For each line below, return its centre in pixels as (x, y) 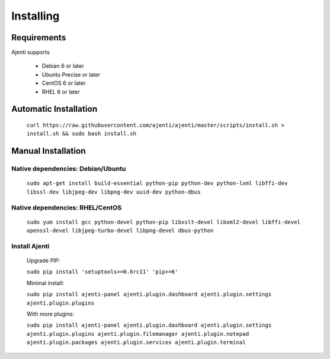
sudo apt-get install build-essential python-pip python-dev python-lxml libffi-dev (157, 183)
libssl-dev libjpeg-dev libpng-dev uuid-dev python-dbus (114, 192)
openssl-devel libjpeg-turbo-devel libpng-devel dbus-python (120, 231)
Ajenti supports (31, 53)
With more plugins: (50, 314)
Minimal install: (45, 283)
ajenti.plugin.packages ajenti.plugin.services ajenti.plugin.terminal (136, 343)
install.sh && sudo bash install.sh (82, 134)
